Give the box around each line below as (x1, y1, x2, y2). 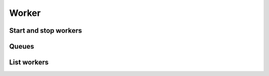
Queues (9, 42, 34, 51)
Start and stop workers (9, 26, 82, 35)
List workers (9, 58, 49, 67)
